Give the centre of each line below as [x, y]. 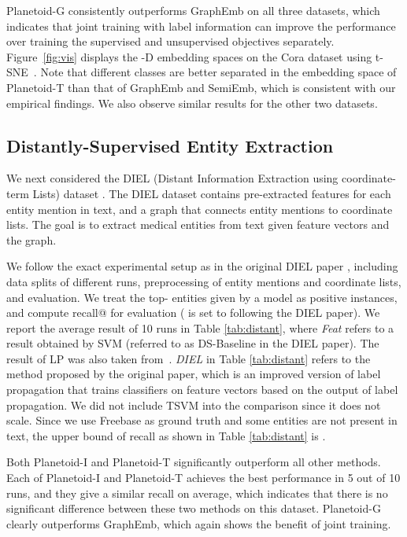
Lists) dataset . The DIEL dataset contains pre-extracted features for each [212, 193]
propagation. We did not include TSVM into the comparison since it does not [194, 405]
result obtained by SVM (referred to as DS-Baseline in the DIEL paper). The [193, 343]
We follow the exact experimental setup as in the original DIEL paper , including [202, 266]
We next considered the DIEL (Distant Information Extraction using [172, 178]
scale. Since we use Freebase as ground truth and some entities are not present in [202, 420]
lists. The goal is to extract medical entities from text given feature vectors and [198, 224]
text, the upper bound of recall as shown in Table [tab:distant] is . [166, 435]
